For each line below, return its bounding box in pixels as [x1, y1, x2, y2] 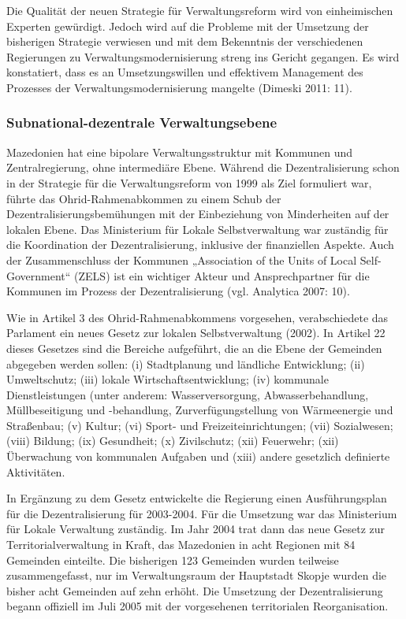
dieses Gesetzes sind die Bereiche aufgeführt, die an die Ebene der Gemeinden [6, 339, 382, 356]
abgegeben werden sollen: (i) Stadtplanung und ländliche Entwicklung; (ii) [6, 355, 365, 372]
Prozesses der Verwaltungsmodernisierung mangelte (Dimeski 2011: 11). [6, 79, 352, 95]
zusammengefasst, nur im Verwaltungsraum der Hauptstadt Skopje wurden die [6, 567, 387, 584]
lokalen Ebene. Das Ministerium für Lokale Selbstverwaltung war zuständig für [6, 221, 389, 237]
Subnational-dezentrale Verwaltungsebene [6, 113, 277, 132]
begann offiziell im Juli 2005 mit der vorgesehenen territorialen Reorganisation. [6, 598, 389, 614]
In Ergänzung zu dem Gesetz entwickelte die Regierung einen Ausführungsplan [6, 490, 387, 506]
